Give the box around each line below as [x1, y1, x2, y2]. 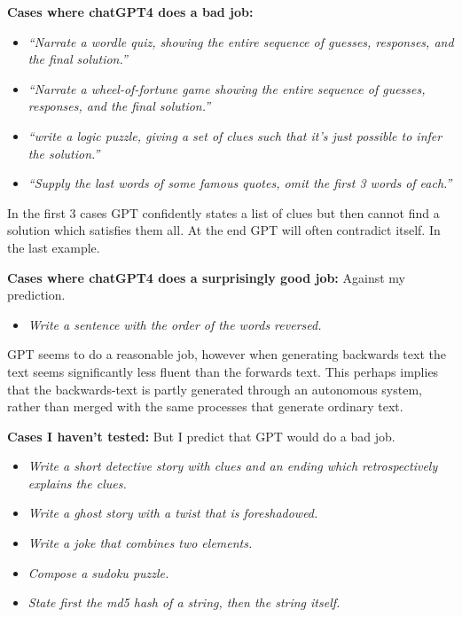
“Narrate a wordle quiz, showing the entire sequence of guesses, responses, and [27, 32, 454, 51]
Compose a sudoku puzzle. [27, 563, 169, 582]
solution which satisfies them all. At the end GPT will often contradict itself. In [7, 221, 441, 239]
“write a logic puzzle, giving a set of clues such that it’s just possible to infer [27, 126, 442, 144]
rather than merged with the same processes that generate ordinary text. [7, 397, 403, 416]
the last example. [7, 238, 100, 256]
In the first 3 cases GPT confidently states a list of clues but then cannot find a [7, 203, 440, 222]
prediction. [7, 285, 66, 304]
